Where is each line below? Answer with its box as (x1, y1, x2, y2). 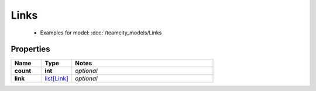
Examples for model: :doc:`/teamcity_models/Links (40, 29, 162, 36)
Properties (11, 44, 50, 54)
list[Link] (44, 75, 68, 83)
